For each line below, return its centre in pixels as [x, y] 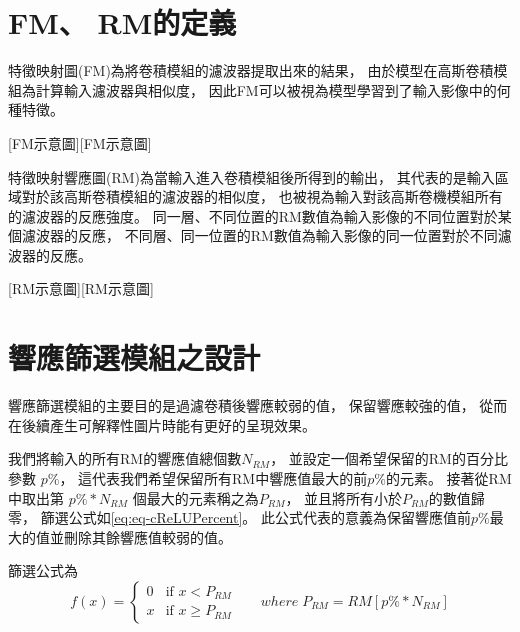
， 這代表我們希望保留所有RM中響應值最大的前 [213, 477]
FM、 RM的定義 [122, 22]
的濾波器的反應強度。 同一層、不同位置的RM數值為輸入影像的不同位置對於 [253, 215]
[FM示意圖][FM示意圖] [80, 142]
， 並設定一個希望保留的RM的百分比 [389, 458]
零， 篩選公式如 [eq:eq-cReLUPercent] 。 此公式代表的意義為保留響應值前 [239, 517]
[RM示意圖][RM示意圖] [81, 288]
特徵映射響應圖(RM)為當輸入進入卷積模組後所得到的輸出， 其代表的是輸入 [251, 176]
